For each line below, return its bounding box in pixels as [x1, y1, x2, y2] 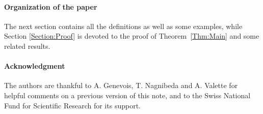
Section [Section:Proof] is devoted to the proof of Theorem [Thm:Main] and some [4, 31, 259, 41]
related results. [4, 40, 50, 51]
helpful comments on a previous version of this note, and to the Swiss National [4, 90, 251, 100]
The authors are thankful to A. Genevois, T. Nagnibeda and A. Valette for [4, 80, 238, 91]
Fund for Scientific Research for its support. [4, 100, 141, 110]
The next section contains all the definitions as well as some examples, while [4, 20, 243, 31]
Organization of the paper [4, 1, 97, 12]
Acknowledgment [4, 61, 65, 71]
